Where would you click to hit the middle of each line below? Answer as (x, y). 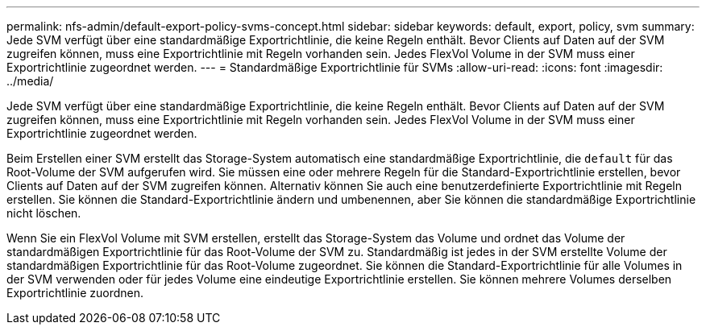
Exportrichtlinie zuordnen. (75, 293)
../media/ (30, 81)
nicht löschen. (44, 213)
